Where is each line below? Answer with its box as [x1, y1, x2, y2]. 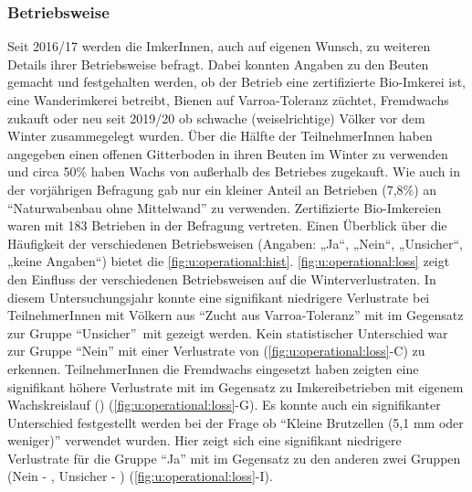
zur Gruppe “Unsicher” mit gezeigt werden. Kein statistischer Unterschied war [7, 323, 448, 342]
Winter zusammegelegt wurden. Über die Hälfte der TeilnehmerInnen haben [7, 126, 433, 145]
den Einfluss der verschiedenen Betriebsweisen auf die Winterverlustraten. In [7, 269, 436, 288]
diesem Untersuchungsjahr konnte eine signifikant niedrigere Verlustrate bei [7, 287, 430, 306]
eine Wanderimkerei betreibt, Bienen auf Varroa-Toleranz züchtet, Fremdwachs [7, 91, 449, 109]
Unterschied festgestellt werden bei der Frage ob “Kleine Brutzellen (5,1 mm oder [7, 412, 464, 432]
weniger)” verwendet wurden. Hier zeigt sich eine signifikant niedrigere [7, 431, 402, 450]
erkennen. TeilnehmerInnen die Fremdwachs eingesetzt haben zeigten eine [7, 358, 419, 378]
